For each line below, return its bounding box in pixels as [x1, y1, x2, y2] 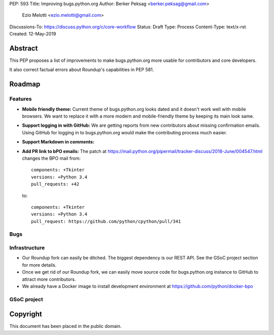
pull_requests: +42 [31, 181, 80, 187]
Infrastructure [9, 244, 45, 251]
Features [9, 95, 32, 102]
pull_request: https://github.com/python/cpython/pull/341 [31, 218, 181, 224]
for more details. [22, 262, 57, 268]
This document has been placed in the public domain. [9, 323, 122, 329]
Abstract [9, 44, 38, 53]
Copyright [9, 310, 43, 319]
